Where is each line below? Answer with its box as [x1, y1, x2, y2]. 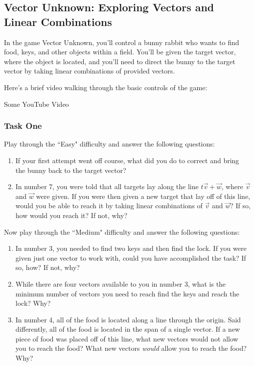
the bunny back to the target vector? [15, 165, 126, 175]
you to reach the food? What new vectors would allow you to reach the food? [15, 343, 247, 353]
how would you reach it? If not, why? [15, 210, 128, 220]
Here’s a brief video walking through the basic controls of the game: [4, 82, 208, 92]
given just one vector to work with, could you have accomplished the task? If [15, 252, 246, 263]
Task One [4, 120, 42, 132]
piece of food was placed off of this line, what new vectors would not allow [15, 333, 238, 343]
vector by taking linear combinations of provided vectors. [4, 66, 175, 76]
